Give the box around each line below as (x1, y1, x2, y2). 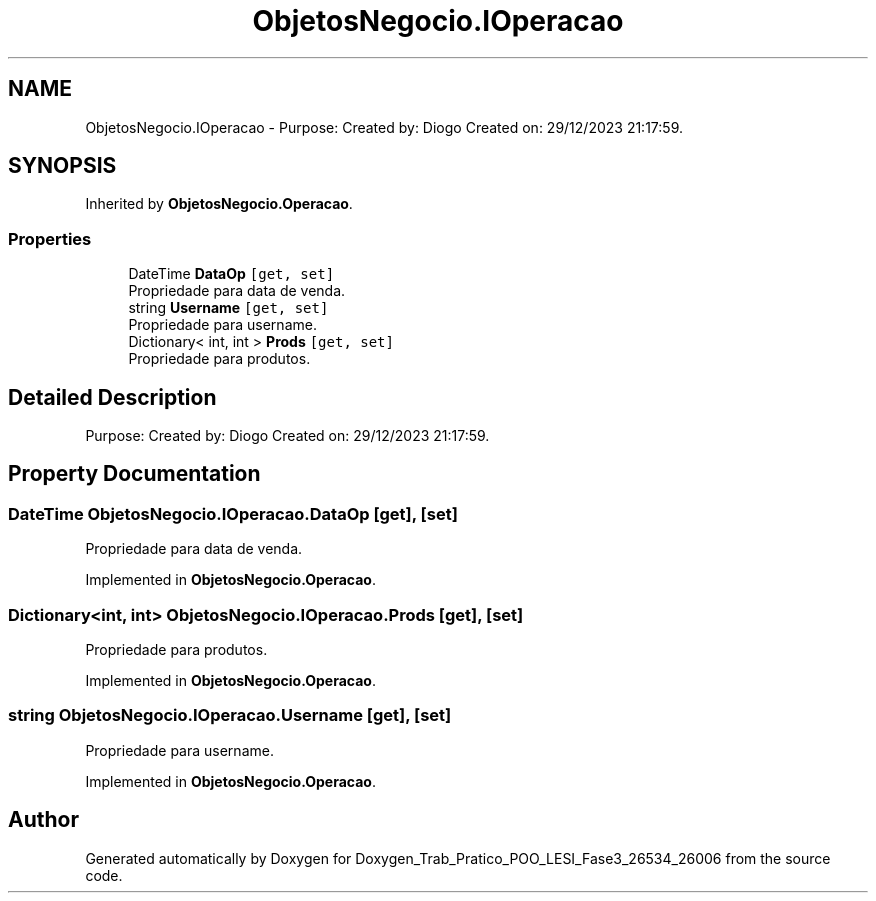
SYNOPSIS (8, 153, 117, 179)
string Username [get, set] (128, 299, 329, 317)
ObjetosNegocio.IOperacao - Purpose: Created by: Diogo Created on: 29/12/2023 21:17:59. (85, 118, 683, 136)
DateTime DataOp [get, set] (128, 265, 335, 283)
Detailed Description (8, 384, 217, 410)
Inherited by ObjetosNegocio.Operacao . (85, 195, 353, 213)
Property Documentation (8, 461, 261, 487)
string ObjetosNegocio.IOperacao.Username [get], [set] (8, 705, 452, 726)
